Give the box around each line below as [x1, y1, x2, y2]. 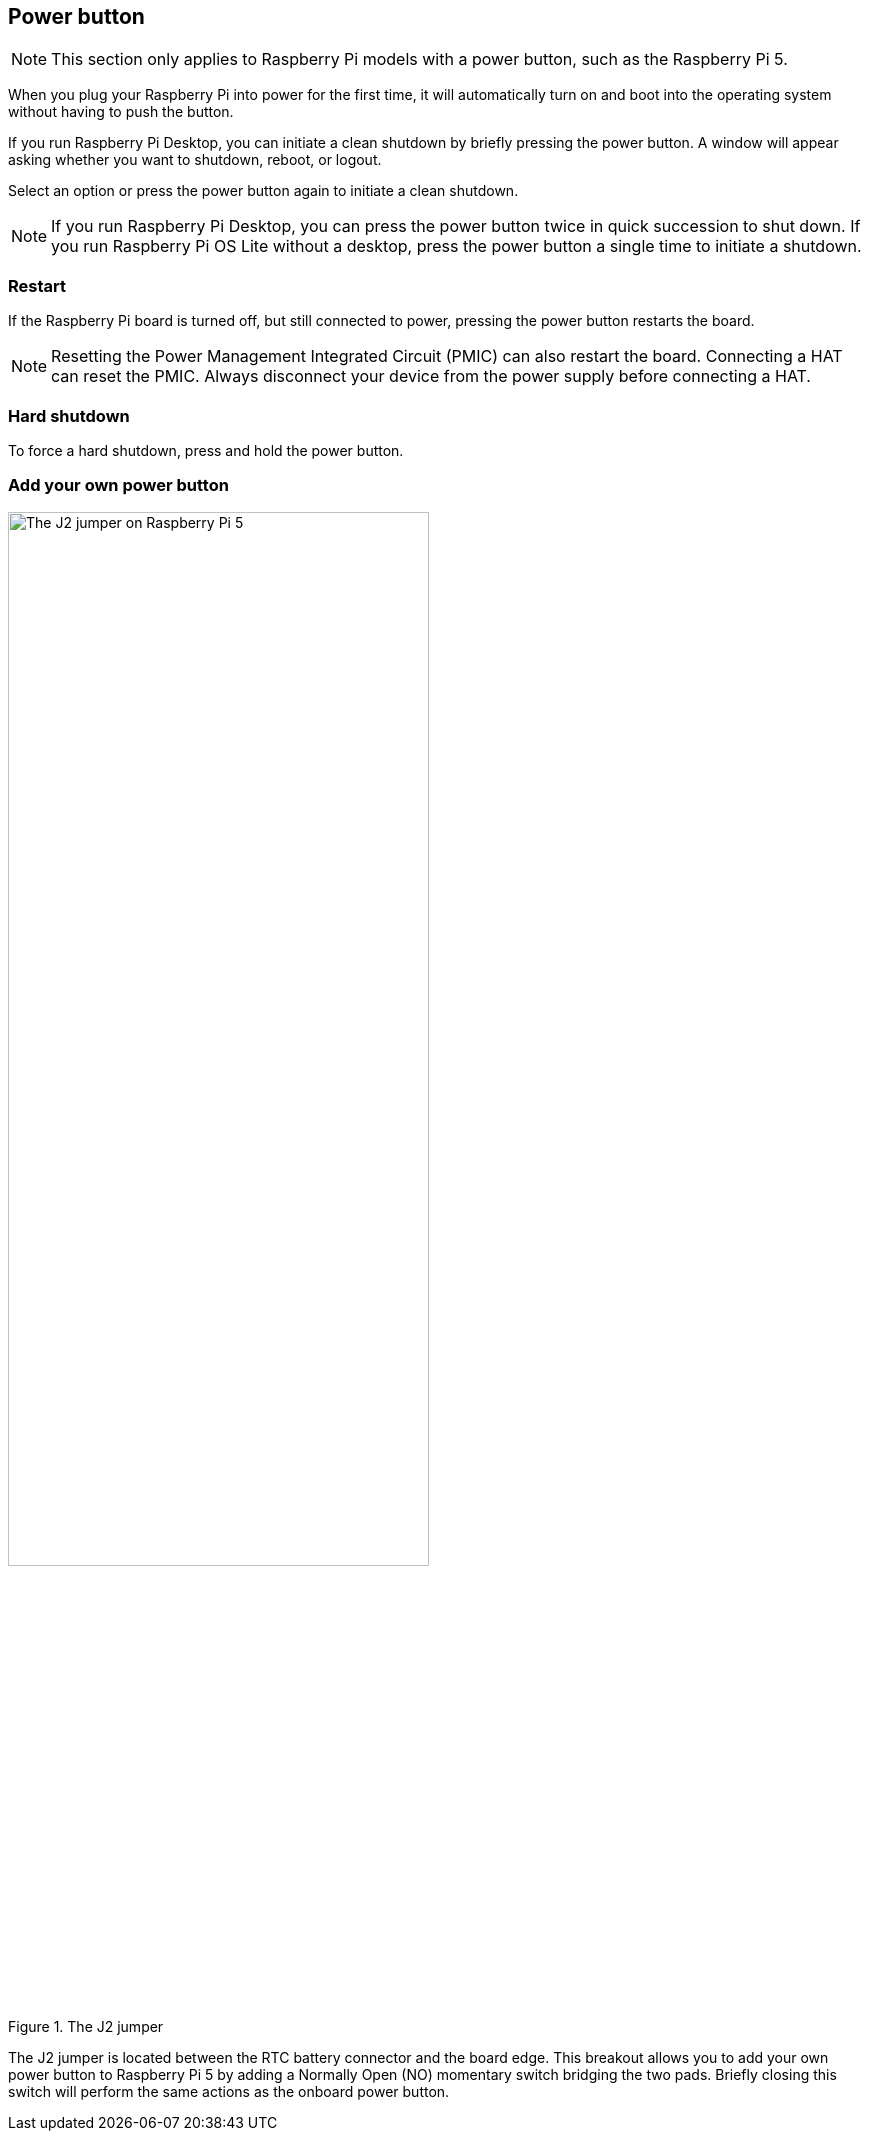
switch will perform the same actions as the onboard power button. [8, 2083, 450, 2101]
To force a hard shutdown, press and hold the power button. [8, 441, 404, 459]
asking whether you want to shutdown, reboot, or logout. [8, 151, 382, 169]
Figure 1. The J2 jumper [8, 2018, 164, 2036]
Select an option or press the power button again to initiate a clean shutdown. [8, 182, 519, 200]
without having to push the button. [8, 103, 234, 121]
